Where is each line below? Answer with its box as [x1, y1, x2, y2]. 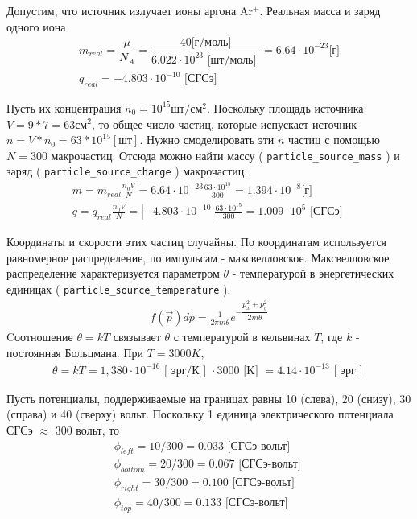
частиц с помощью [288, 131, 380, 148]
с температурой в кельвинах [173, 328, 311, 345]
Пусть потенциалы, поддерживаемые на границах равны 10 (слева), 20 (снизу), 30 [6, 389, 411, 406]
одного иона [6, 18, 66, 35]
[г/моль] [191, 37, 232, 49]
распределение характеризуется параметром [6, 265, 220, 282]
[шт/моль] [207, 54, 257, 66]
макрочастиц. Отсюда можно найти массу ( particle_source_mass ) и [51, 146, 400, 163]
